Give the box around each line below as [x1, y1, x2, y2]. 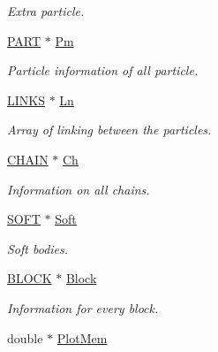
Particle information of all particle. [7, 61, 199, 80]
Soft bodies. [7, 239, 69, 257]
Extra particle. [7, 2, 85, 19]
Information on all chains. [7, 180, 150, 198]
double [7, 328, 43, 347]
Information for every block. [7, 298, 159, 317]
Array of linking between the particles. [7, 120, 212, 139]
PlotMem [56, 328, 108, 347]
